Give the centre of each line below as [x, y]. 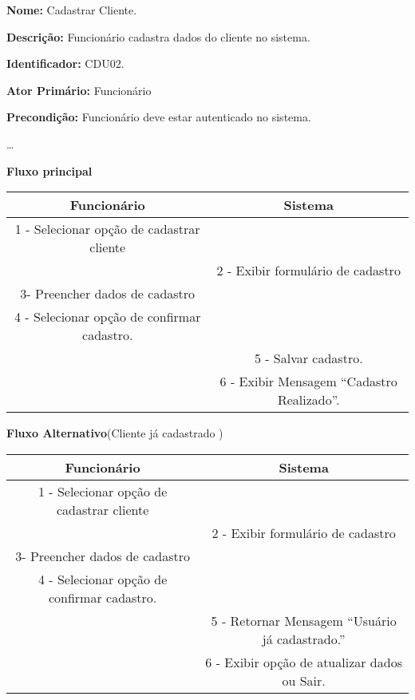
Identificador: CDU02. [65, 63]
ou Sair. [304, 680]
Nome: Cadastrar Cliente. [72, 10]
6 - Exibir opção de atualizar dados [304, 662]
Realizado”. [308, 400]
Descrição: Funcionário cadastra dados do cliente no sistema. [158, 36]
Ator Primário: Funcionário [79, 90]
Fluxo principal [49, 170]
